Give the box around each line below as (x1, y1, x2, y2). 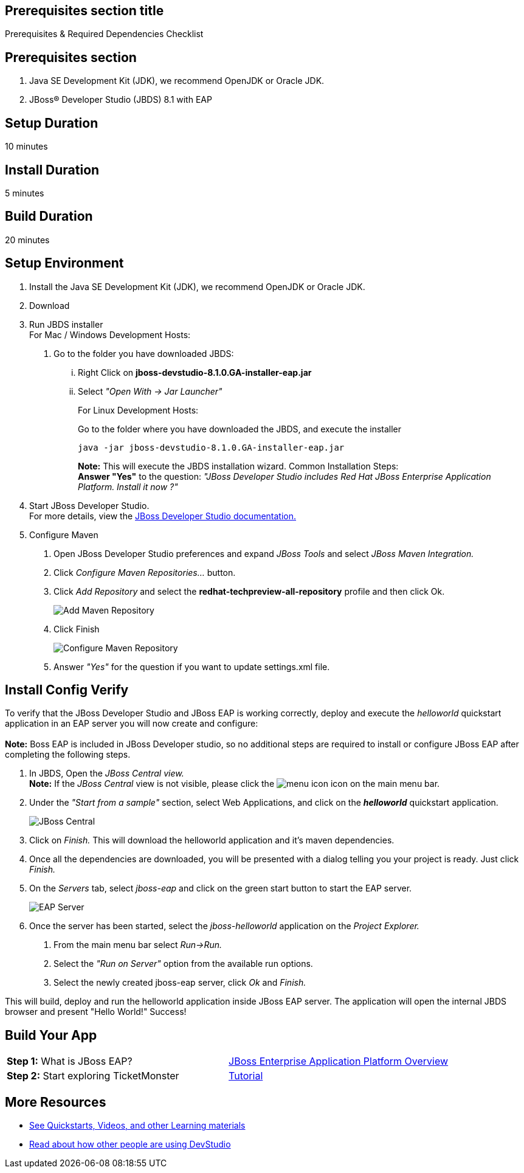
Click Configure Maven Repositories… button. (53, 567, 236, 578)
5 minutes (5, 187, 44, 198)
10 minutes (5, 141, 48, 152)
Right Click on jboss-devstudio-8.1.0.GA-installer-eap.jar (78, 367, 312, 378)
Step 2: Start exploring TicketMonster (7, 1070, 179, 1082)
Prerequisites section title (5, 3, 164, 18)
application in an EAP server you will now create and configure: (5, 718, 258, 729)
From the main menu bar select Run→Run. (53, 939, 222, 950)
